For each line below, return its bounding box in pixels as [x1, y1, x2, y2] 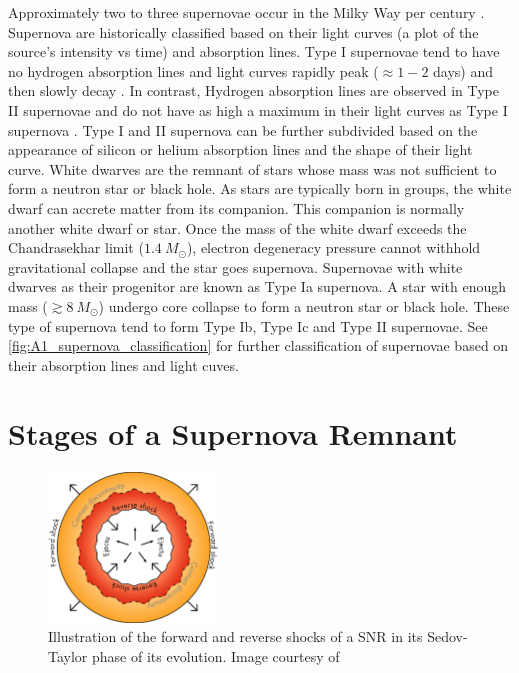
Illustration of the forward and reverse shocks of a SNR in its [48, 626, 423, 647]
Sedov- [427, 626, 468, 647]
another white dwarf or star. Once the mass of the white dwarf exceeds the [8, 217, 467, 238]
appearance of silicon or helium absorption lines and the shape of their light [8, 139, 473, 160]
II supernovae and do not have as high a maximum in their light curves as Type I [8, 99, 508, 120]
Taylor [48, 645, 88, 666]
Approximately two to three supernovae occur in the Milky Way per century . [8, 2, 485, 22]
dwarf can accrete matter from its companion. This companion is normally [8, 197, 465, 218]
